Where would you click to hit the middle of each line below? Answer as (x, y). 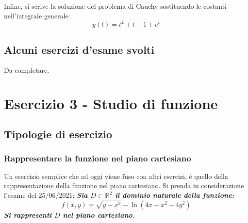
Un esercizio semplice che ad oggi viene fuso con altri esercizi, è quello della (116, 176)
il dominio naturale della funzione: (175, 195)
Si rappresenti (28, 215)
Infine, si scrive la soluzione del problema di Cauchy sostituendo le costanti (116, 6)
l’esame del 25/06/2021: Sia (46, 195)
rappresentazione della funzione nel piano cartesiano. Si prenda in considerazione (124, 185)
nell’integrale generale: (37, 15)
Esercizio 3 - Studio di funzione (111, 103)
